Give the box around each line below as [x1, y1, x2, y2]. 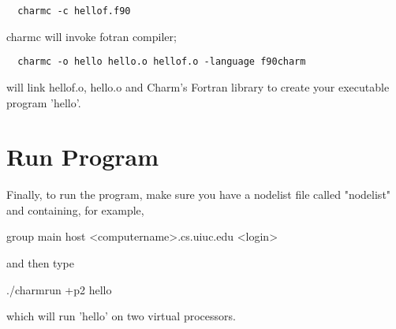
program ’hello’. [6, 94, 81, 110]
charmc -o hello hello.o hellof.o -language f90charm [17, 56, 306, 68]
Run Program [6, 140, 159, 173]
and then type [6, 255, 74, 271]
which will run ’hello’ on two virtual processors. [6, 308, 236, 324]
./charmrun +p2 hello [6, 281, 112, 297]
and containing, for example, [6, 201, 144, 218]
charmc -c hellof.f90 [17, 6, 131, 17]
